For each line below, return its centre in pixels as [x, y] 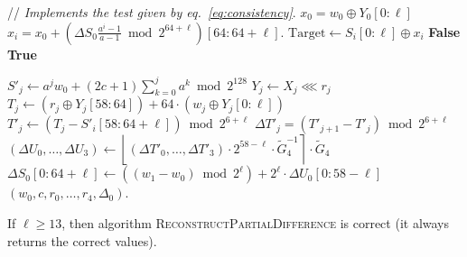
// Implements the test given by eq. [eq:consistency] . [152, 12]
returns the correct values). [82, 240]
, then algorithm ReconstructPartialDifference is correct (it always [256, 223]
